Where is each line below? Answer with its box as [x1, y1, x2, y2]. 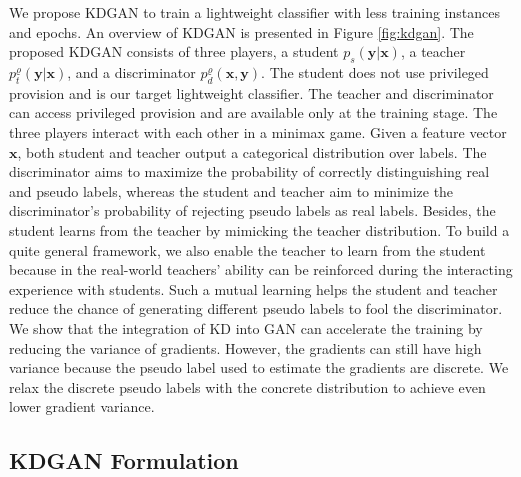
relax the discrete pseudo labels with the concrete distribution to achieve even [9, 376, 486, 397]
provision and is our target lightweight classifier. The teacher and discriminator [9, 82, 494, 103]
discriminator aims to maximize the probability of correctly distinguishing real [9, 161, 490, 182]
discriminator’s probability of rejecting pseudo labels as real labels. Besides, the [9, 200, 496, 221]
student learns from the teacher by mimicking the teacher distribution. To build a [9, 219, 510, 240]
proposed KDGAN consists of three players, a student [9, 41, 339, 62]
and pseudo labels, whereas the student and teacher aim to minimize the [9, 180, 454, 201]
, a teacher [400, 41, 466, 62]
